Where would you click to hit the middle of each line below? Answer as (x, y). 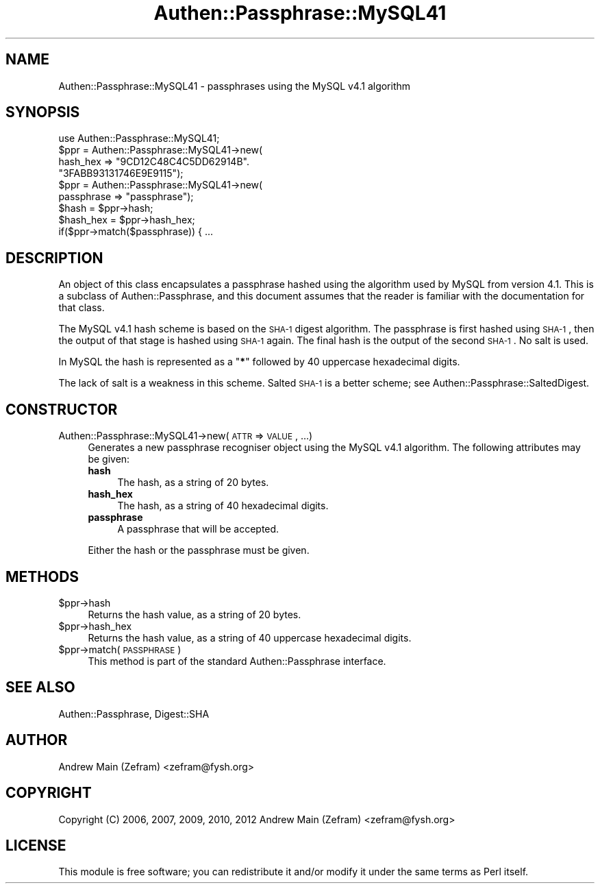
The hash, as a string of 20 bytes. (193, 483)
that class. (82, 308)
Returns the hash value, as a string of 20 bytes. (195, 614)
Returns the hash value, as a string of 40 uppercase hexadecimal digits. (250, 637)
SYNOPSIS (43, 112)
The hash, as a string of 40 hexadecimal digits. (223, 506)
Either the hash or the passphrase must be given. (199, 550)
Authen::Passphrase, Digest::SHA (134, 714)
